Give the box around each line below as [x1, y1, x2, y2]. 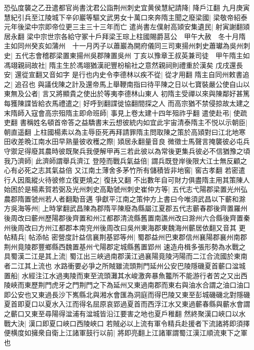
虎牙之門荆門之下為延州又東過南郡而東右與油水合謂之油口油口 [51, 280, 250, 290]
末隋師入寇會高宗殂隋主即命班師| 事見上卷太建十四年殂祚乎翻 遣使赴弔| [4, 107, 232, 118]
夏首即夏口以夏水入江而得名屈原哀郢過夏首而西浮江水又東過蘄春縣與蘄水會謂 [4, 299, 250, 309]
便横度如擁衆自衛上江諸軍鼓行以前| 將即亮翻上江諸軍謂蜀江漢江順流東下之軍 [4, 328, 248, 338]
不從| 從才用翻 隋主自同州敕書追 [147, 69, 250, 80]
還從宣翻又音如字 [15, 69, 70, 80]
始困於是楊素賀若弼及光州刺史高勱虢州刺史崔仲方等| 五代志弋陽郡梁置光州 [4, 184, 241, 194]
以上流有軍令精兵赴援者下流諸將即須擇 [127, 318, 250, 328]
